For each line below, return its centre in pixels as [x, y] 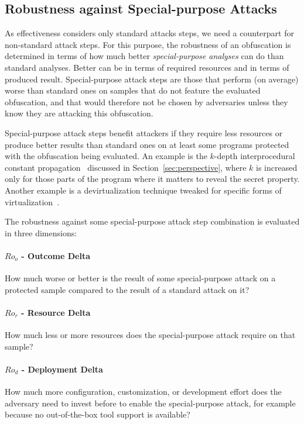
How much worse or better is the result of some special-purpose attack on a [140, 278]
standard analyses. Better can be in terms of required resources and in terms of [147, 67]
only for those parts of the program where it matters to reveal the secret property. [152, 179]
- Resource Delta [56, 312]
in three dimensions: [41, 232]
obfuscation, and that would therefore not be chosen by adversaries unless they [146, 101]
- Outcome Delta [56, 255]
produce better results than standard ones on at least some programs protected [147, 144]
